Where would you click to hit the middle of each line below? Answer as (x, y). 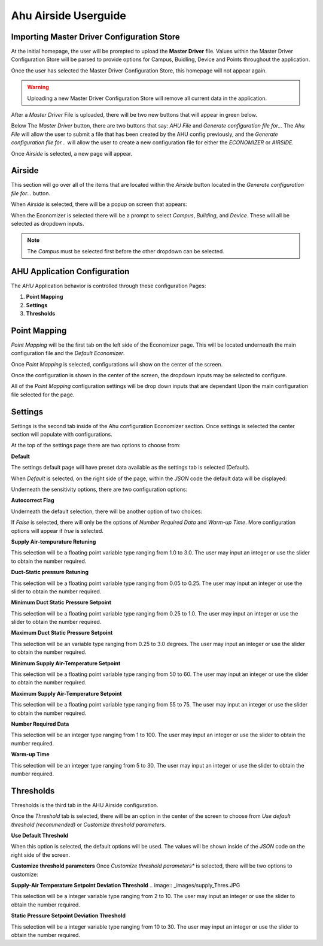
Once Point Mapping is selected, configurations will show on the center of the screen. (117, 364)
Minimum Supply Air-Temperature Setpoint (66, 663)
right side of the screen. (41, 855)
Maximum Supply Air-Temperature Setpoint (66, 693)
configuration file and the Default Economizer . (68, 353)
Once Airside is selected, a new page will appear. (72, 153)
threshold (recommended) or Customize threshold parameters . (89, 824)
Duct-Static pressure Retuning (50, 572)
